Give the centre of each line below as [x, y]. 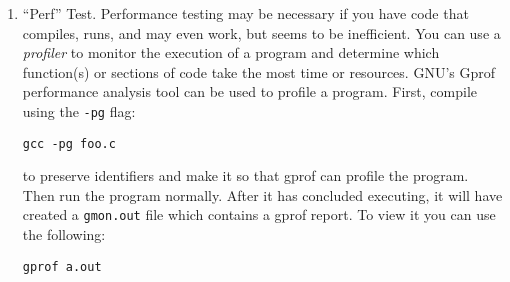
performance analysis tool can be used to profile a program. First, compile [249, 91]
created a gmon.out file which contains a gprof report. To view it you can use [259, 214]
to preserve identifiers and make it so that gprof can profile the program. [245, 175]
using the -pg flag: [79, 110]
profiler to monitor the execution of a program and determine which [231, 52]
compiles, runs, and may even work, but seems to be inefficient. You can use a [261, 32]
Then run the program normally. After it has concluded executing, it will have [262, 194]
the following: [64, 234]
